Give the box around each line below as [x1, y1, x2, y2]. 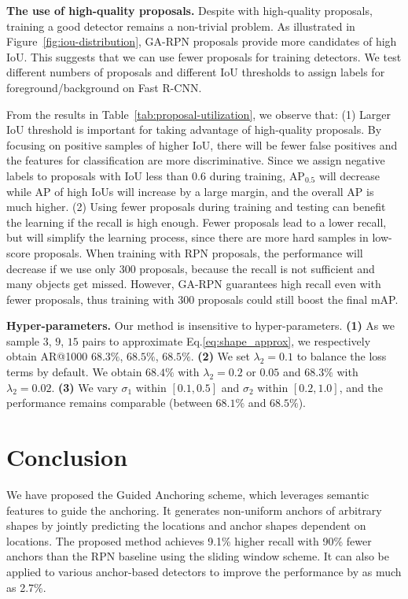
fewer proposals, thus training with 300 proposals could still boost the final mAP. [6, 290, 399, 307]
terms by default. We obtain [6, 364, 142, 380]
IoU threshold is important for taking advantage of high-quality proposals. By [6, 121, 382, 138]
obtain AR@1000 [6, 348, 88, 364]
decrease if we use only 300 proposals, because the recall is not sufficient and [6, 260, 375, 276]
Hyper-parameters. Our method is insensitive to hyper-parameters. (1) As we [6, 317, 395, 334]
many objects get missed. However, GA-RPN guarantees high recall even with [6, 275, 381, 292]
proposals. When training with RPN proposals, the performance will [34, 244, 363, 261]
